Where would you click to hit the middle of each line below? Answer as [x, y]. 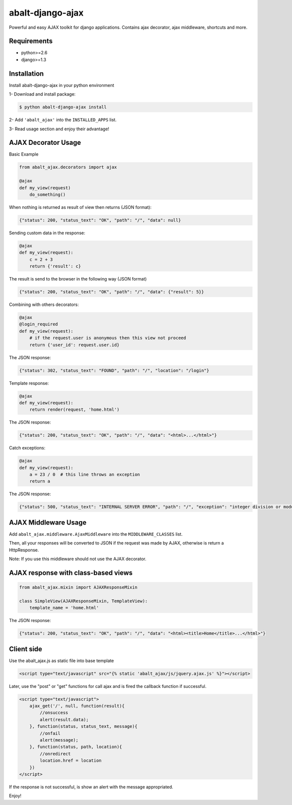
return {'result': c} [55, 266]
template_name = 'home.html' [64, 608]
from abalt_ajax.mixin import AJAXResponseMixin [78, 587]
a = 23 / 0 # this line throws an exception [85, 474]
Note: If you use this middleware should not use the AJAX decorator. [78, 559]
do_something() [47, 194]
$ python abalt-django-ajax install [63, 107]
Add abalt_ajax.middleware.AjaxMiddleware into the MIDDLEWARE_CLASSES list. [96, 534]
